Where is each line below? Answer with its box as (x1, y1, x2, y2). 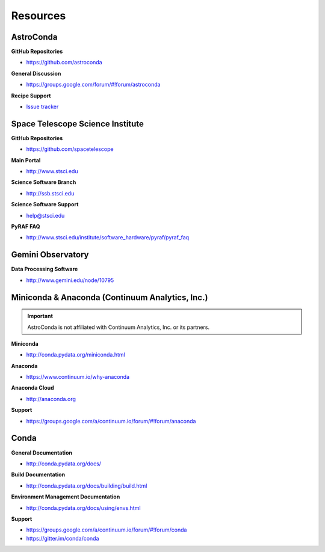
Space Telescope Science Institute (11, 118, 144, 129)
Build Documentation (11, 471, 66, 478)
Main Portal (11, 156, 41, 164)
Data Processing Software (11, 265, 78, 273)
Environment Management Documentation (11, 493, 120, 500)
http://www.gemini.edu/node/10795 (26, 277, 114, 284)
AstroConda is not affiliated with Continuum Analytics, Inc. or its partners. (27, 324, 210, 331)
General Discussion (11, 70, 61, 77)
